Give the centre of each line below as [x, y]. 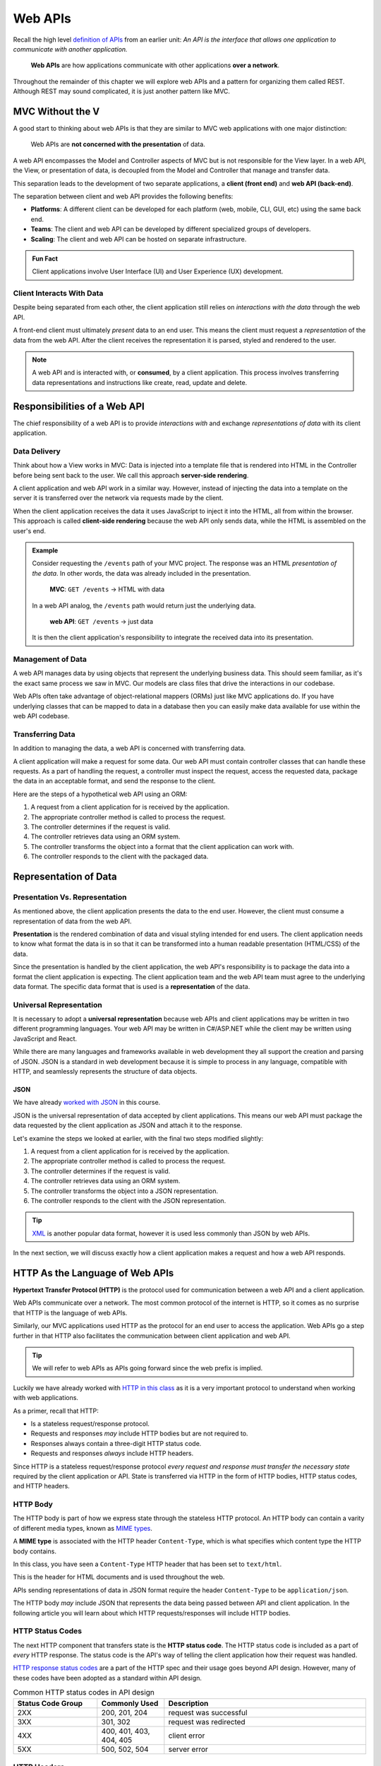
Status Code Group [50, 1703]
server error [188, 1749]
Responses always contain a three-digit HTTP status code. [116, 1443]
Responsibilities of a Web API [79, 406]
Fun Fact [45, 259]
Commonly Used [130, 1703]
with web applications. [46, 1398]
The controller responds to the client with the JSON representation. [128, 1200]
